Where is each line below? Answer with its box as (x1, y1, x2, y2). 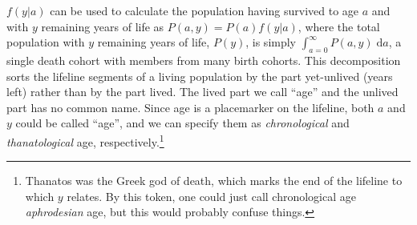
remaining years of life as (41, 18, 164, 34)
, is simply (245, 34, 297, 50)
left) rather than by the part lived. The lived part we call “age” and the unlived (6, 83, 399, 100)
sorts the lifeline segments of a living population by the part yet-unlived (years (6, 67, 393, 84)
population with (6, 34, 85, 50)
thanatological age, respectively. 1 (6, 131, 164, 150)
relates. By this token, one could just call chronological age (67, 187, 356, 204)
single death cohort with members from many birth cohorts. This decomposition (6, 51, 401, 68)
